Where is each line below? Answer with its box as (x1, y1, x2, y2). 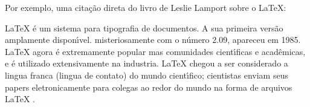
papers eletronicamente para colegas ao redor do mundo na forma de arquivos (5, 80, 292, 93)
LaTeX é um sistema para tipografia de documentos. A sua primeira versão (5, 21, 283, 34)
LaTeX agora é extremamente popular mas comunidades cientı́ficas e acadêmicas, (5, 45, 306, 57)
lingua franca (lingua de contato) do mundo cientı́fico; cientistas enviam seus (5, 68, 288, 81)
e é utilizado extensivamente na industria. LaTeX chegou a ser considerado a (5, 57, 288, 70)
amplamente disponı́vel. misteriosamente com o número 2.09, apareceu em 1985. (5, 33, 301, 46)
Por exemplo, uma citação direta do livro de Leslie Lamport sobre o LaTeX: (5, 1, 286, 13)
